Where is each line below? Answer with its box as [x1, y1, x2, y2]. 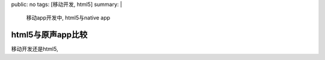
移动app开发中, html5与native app [26, 14, 111, 21]
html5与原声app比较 [11, 30, 88, 40]
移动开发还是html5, [11, 45, 58, 53]
